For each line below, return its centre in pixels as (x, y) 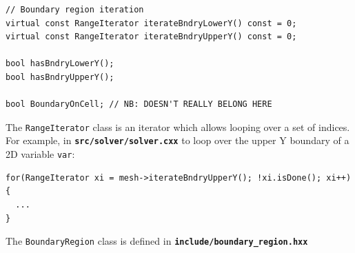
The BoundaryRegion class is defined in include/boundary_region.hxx (157, 241)
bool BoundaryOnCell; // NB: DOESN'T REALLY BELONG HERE (139, 104)
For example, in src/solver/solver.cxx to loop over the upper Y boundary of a (177, 140)
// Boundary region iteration (75, 10)
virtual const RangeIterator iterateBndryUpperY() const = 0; (151, 37)
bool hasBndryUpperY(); (60, 77)
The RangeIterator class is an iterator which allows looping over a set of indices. (178, 126)
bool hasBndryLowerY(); (60, 64)
